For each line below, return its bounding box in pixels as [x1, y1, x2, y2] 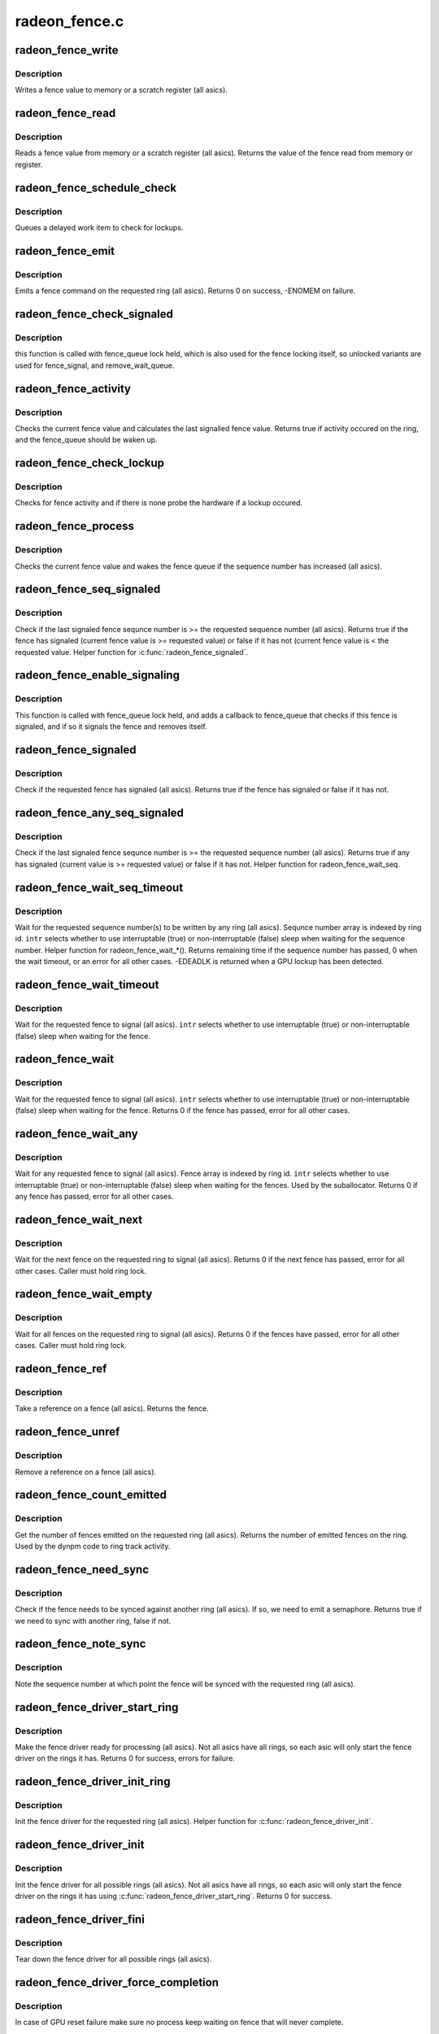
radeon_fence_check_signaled [15, 307, 174, 321]
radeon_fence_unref [15, 1425, 120, 1439]
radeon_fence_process [15, 519, 134, 533]
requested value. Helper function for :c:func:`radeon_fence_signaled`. [15, 647, 248, 657]
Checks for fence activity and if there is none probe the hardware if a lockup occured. [15, 498, 303, 508]
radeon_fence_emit [15, 244, 115, 258]
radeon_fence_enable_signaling [15, 668, 180, 683]
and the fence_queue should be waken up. [15, 435, 158, 445]
